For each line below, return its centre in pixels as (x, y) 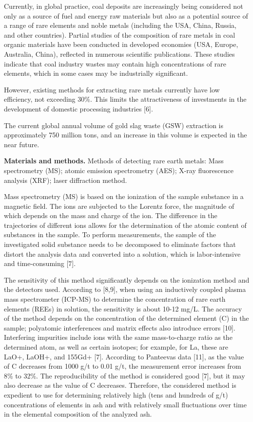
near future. (22, 144)
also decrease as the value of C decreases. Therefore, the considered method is (120, 385)
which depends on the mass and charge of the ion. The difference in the (111, 215)
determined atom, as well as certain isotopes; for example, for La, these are (116, 347)
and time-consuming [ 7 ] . (40, 263)
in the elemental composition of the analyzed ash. (78, 414)
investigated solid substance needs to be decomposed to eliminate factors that (120, 244)
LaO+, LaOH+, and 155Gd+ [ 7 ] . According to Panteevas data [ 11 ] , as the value (124, 356)
